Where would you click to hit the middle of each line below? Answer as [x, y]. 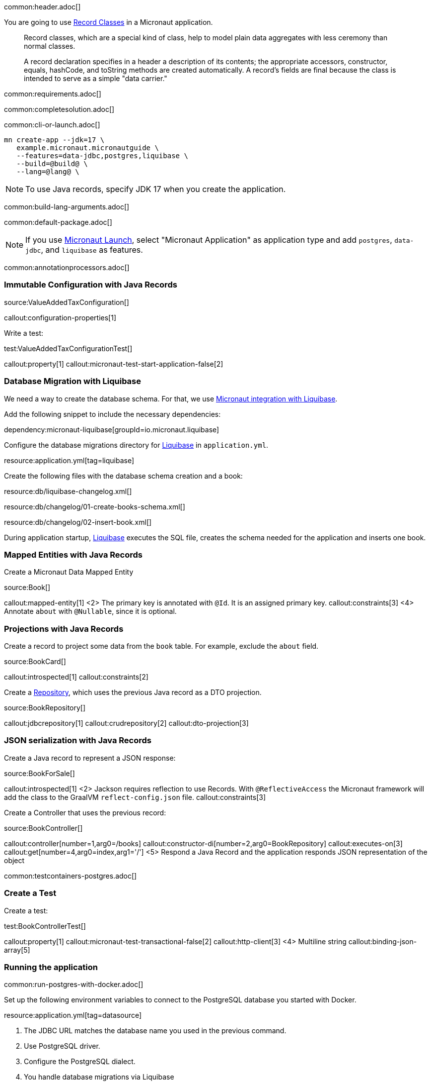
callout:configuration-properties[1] [60, 317]
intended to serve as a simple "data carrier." [96, 78]
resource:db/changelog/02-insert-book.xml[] [78, 522]
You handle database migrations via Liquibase [99, 1077]
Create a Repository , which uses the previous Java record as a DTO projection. [133, 692]
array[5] [17, 950]
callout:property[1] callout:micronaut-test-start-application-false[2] [114, 364]
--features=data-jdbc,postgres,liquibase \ [102, 156]
